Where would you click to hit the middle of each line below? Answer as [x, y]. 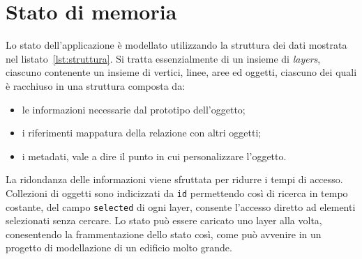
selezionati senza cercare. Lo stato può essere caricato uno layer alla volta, [164, 220]
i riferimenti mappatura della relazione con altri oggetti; [142, 133]
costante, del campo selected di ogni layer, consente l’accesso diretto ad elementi [181, 206]
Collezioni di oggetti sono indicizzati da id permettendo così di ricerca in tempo [177, 193]
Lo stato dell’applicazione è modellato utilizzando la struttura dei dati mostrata [176, 45]
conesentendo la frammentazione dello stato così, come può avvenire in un [164, 234]
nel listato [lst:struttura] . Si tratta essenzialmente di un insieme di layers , [163, 58]
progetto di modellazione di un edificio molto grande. [119, 248]
